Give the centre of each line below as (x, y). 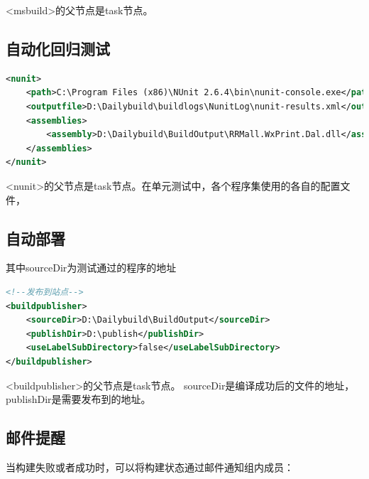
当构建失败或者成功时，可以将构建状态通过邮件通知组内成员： (150, 467)
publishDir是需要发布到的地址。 (78, 399)
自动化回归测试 (58, 48)
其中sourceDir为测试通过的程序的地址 (91, 268)
